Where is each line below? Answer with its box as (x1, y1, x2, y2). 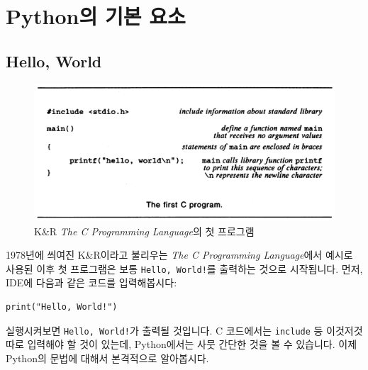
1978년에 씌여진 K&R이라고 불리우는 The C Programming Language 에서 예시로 (6, 247, 353, 262)
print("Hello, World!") (6, 301, 118, 312)
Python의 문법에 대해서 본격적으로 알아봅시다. (6, 350, 209, 365)
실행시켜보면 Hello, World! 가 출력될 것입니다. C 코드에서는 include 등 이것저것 (6, 323, 363, 337)
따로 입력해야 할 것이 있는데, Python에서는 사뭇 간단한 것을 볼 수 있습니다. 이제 (6, 337, 357, 352)
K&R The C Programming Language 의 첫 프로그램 (34, 223, 255, 238)
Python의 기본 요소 (6, 1, 186, 30)
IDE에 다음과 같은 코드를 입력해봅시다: (6, 275, 177, 290)
